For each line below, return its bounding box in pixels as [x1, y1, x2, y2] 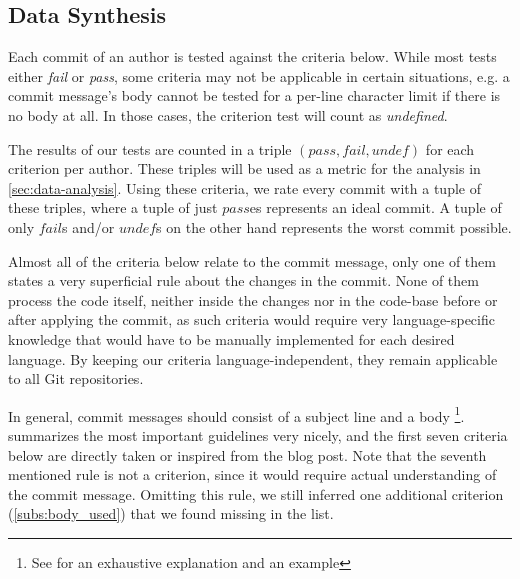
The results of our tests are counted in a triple [8, 138, 292, 159]
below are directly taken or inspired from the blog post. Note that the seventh [8, 444, 487, 465]
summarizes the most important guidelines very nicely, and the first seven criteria [8, 424, 508, 445]
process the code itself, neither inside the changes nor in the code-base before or [8, 289, 498, 310]
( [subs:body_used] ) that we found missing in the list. [8, 503, 334, 524]
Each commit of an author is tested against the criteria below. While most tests [8, 46, 497, 67]
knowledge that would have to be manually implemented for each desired [8, 328, 455, 349]
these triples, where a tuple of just [8, 197, 218, 218]
